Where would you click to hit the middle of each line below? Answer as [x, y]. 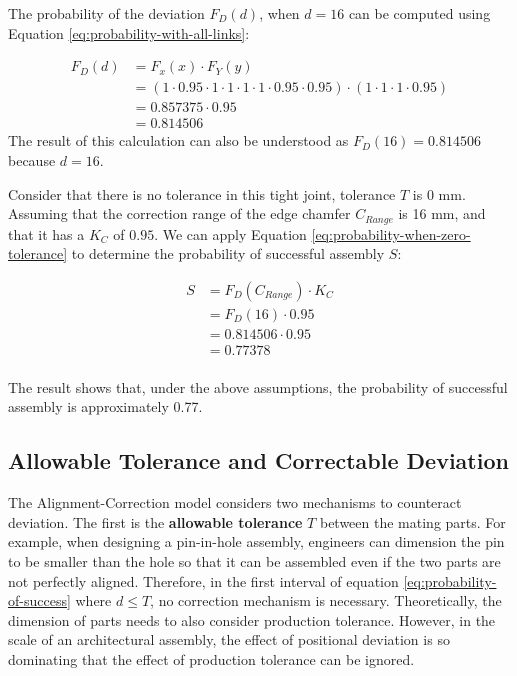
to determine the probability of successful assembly [228, 253]
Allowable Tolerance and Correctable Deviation [258, 460]
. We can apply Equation [230, 233]
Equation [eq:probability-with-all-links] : [129, 32]
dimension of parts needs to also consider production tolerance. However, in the [252, 619]
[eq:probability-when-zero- [391, 233]
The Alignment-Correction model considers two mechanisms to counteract [235, 502]
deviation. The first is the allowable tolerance [155, 521]
